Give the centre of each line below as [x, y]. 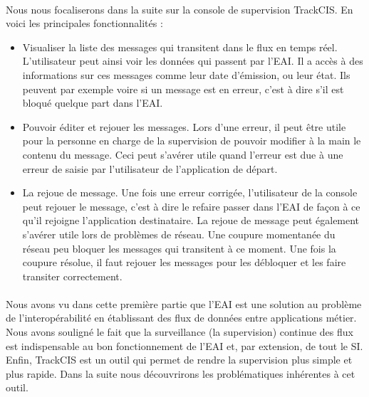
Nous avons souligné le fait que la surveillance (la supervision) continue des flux [180, 332]
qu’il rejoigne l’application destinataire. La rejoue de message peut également [191, 220]
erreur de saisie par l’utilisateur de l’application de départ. [150, 168]
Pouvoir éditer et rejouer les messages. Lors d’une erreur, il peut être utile [184, 126]
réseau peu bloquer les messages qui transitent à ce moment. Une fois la [179, 248]
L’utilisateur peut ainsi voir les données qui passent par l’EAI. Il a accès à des [193, 61]
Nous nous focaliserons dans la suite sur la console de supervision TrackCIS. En [180, 9]
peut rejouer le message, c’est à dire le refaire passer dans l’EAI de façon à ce [191, 206]
